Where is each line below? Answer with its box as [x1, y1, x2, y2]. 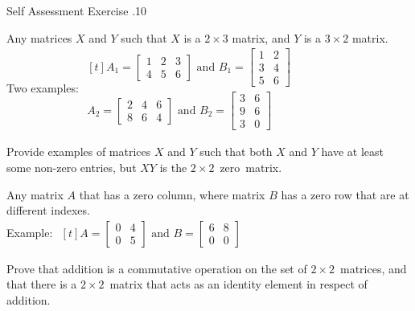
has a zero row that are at [281, 186, 409, 203]
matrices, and [339, 260, 407, 276]
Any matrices [6, 29, 72, 46]
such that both [199, 143, 273, 160]
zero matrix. [220, 159, 282, 176]
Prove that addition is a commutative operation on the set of [6, 260, 307, 276]
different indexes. [6, 202, 90, 219]
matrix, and [232, 29, 290, 46]
